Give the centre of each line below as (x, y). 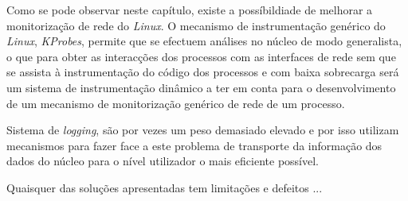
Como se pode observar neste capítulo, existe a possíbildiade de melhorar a (190, 10)
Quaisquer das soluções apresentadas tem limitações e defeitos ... (165, 187)
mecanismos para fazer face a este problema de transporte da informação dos (194, 145)
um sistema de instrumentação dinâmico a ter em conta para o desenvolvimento (201, 87)
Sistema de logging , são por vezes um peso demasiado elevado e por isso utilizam (203, 130)
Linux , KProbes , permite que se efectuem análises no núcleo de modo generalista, (204, 41)
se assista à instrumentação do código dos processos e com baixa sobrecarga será (203, 72)
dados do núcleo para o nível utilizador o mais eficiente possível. (163, 161)
